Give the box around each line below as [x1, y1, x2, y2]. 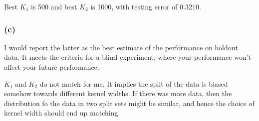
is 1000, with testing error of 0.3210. [90, 1, 201, 11]
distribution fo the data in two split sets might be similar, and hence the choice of [4, 98, 255, 108]
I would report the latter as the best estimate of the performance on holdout [4, 42, 239, 52]
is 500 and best [31, 1, 77, 11]
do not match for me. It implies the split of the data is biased [39, 78, 228, 89]
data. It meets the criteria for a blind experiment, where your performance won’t [4, 52, 252, 62]
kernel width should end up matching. [4, 108, 120, 118]
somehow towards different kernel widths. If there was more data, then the [4, 88, 232, 99]
